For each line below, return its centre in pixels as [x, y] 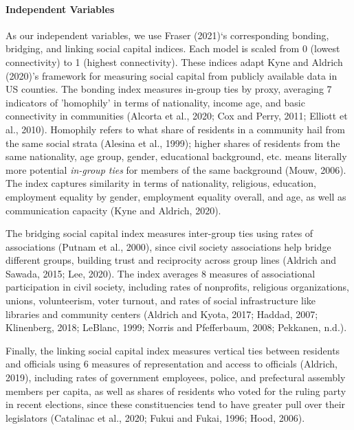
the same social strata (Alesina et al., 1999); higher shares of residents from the [173, 143]
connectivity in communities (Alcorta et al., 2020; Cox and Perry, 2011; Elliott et [177, 116]
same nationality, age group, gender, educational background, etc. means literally [176, 156]
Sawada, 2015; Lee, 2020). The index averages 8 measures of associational [161, 273]
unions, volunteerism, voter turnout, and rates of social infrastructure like [161, 301]
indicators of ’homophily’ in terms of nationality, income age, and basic [155, 102]
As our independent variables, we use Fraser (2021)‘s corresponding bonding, [167, 35]
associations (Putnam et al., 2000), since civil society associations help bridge [168, 246]
